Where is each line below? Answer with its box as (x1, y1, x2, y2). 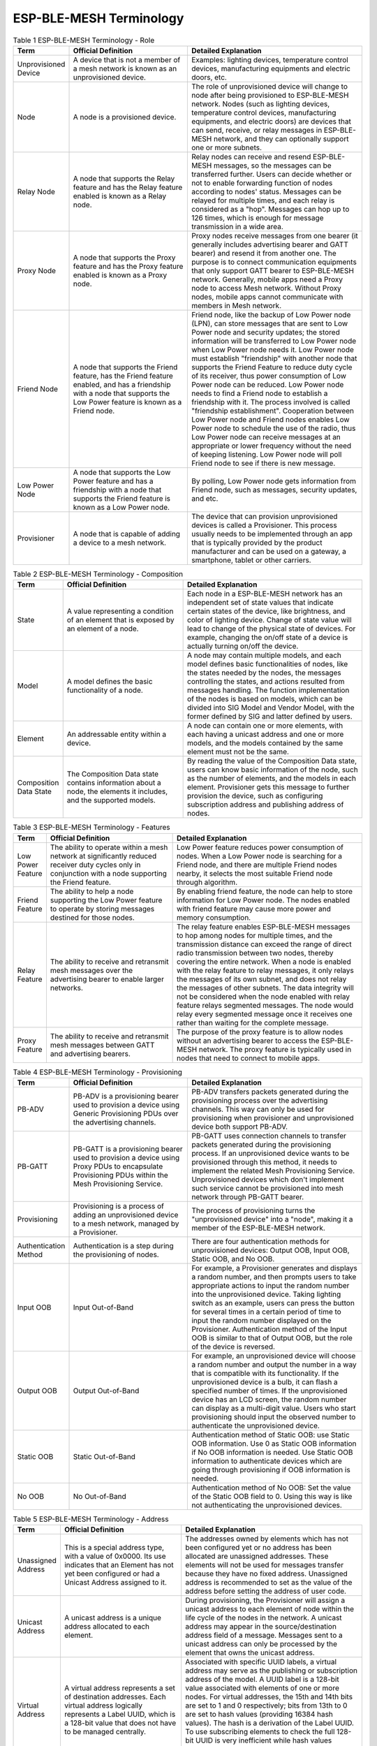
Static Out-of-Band (73, 1452, 136, 1462)
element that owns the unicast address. (185, 1648, 316, 1658)
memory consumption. (177, 912, 251, 922)
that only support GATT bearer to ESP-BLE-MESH (191, 265, 354, 275)
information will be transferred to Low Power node (191, 336, 357, 346)
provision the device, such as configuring (187, 791, 323, 801)
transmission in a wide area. (191, 221, 284, 231)
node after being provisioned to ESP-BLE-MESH (191, 90, 349, 100)
